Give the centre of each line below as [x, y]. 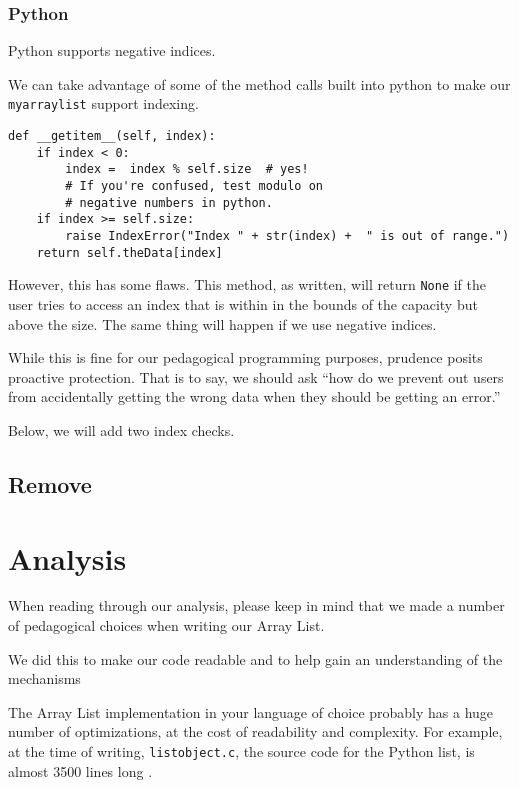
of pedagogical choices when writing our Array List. [166, 625]
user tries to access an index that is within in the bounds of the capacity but [243, 303]
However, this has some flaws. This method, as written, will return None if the [247, 284]
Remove [50, 483]
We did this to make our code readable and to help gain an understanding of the [255, 658]
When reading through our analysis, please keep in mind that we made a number [256, 605]
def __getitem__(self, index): [112, 136]
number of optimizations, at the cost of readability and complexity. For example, [255, 731]
